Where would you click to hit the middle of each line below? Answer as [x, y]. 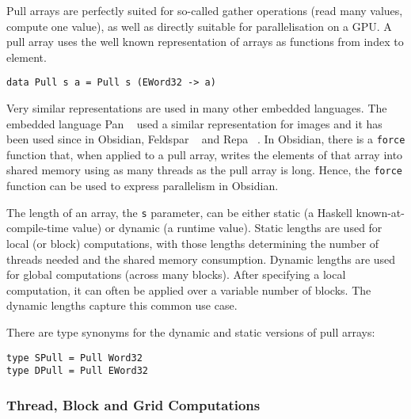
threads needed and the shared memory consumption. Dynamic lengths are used [201, 259]
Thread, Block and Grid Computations [133, 404]
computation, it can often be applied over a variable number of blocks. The [189, 289]
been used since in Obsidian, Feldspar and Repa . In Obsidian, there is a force [206, 139]
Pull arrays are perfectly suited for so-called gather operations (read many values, [205, 10]
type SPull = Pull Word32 [74, 358]
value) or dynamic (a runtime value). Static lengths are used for [227, 228]
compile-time [38, 228]
